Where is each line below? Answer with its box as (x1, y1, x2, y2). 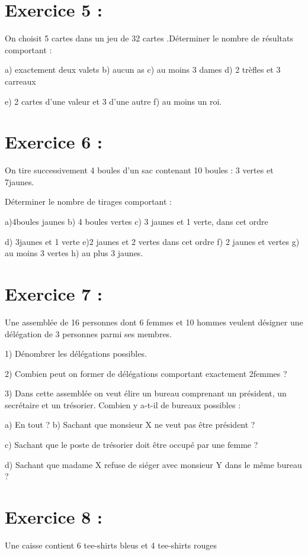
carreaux (5, 75, 36, 87)
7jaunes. (5, 175, 34, 188)
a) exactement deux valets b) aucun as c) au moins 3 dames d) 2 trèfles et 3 (5, 63, 281, 76)
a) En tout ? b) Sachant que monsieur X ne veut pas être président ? (5, 418, 255, 431)
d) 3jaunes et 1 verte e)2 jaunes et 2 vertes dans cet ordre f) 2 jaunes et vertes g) (5, 235, 300, 247)
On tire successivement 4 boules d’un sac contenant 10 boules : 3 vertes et (5, 164, 274, 176)
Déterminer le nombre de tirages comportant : (5, 195, 172, 208)
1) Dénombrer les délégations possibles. (5, 347, 147, 360)
